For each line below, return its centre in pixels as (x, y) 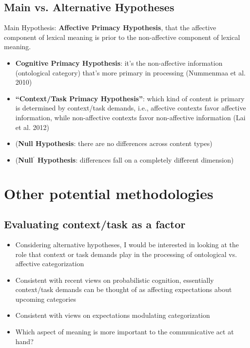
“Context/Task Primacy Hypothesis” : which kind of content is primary (130, 98)
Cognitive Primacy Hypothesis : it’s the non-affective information (119, 63)
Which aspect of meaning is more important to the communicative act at (125, 332)
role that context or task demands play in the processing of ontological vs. (126, 254)
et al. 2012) (32, 127)
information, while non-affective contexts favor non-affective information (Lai (130, 117)
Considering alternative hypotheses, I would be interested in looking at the (127, 244)
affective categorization (50, 264)
